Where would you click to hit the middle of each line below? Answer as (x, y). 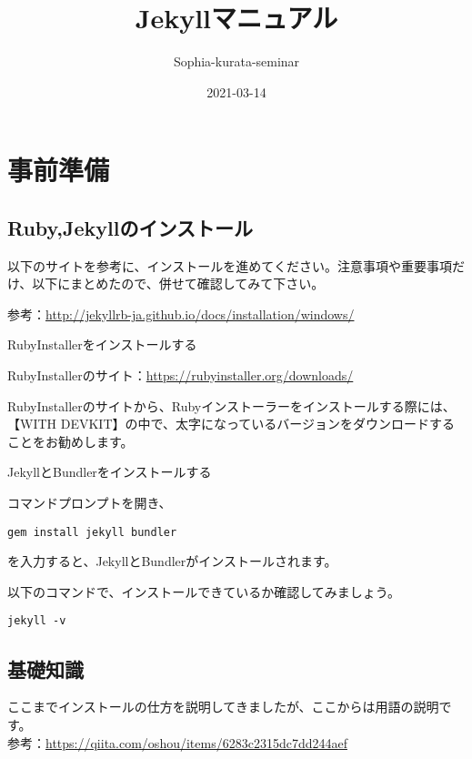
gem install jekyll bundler (92, 532)
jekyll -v (37, 621)
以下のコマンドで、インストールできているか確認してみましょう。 (204, 591)
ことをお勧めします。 (70, 441)
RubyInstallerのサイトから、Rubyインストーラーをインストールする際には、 (231, 405)
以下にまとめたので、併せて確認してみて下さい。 (178, 283)
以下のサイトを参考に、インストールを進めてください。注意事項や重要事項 (230, 265)
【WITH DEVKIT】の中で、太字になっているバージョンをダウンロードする (231, 424)
